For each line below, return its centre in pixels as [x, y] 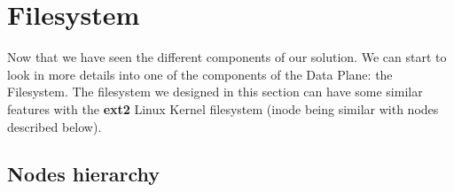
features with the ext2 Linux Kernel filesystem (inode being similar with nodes [223, 108]
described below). [55, 126]
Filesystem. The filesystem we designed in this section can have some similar [215, 92]
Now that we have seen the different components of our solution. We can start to [227, 57]
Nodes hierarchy [84, 174]
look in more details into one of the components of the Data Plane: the [200, 74]
